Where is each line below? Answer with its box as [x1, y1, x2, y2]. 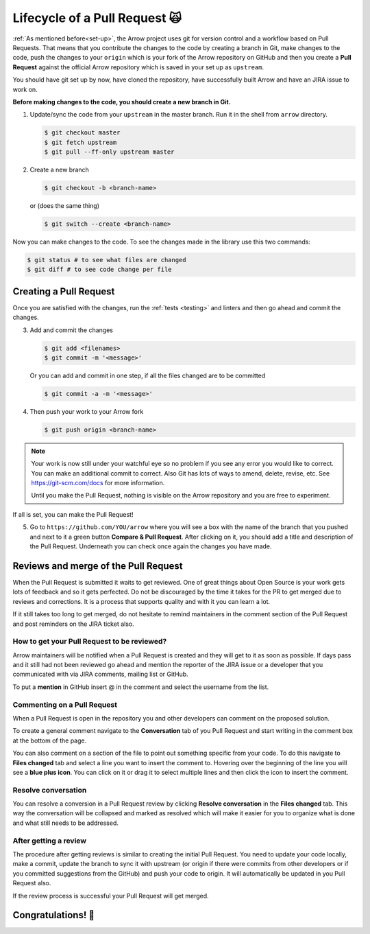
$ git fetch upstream [44, 138, 117, 146]
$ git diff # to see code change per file [27, 266, 172, 274]
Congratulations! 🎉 [12, 909, 95, 921]
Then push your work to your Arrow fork [29, 407, 144, 415]
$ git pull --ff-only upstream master [44, 148, 175, 156]
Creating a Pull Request [12, 285, 115, 297]
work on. [12, 85, 38, 93]
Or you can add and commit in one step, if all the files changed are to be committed [29, 371, 266, 380]
